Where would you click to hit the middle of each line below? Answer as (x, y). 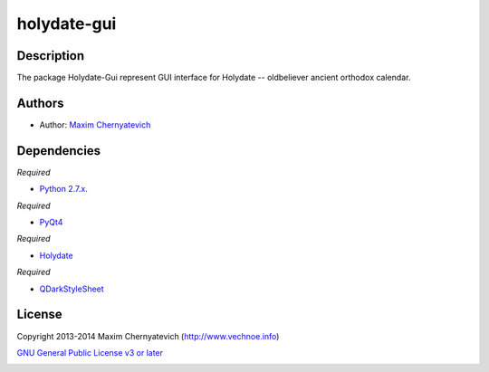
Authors (40, 103)
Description (51, 56)
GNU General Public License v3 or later (90, 352)
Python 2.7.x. (63, 189)
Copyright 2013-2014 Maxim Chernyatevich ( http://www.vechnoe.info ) (148, 336)
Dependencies (59, 151)
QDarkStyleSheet (72, 289)
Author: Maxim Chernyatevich (95, 124)
